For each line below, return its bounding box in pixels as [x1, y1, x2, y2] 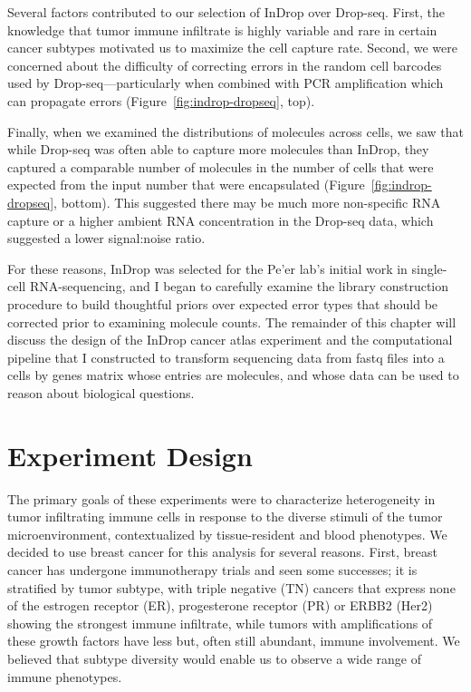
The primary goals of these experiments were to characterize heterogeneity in [7, 489, 436, 508]
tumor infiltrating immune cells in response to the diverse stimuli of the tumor [7, 507, 443, 526]
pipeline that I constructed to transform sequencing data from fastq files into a [7, 347, 445, 366]
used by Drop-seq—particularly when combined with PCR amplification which [7, 73, 444, 93]
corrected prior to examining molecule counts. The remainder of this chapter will [7, 312, 457, 331]
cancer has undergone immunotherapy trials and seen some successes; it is [7, 560, 418, 579]
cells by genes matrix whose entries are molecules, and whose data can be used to [7, 365, 459, 385]
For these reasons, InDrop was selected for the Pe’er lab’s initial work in [7, 258, 408, 278]
